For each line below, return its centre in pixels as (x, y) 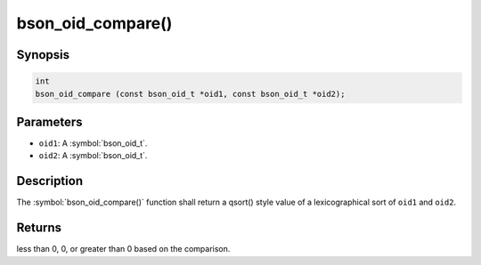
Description (50, 181)
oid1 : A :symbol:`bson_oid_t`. (93, 143)
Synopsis (43, 55)
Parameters (49, 121)
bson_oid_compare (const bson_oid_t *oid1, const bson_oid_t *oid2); (190, 94)
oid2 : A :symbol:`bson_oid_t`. (93, 156)
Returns (39, 228)
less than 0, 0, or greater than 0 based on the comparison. (123, 249)
